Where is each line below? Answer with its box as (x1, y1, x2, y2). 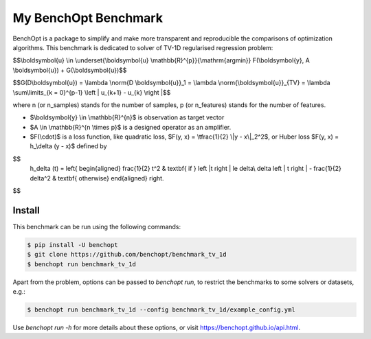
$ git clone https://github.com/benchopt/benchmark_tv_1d (27, 250, 227, 259)
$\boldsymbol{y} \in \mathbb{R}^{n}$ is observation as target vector (30, 113, 225, 121)
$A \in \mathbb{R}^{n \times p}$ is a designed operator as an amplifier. (30, 123, 232, 131)
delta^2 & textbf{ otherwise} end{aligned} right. (30, 174, 164, 182)
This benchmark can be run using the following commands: (12, 222, 181, 231)
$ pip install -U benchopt (27, 241, 118, 248)
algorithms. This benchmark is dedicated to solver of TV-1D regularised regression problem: (12, 43, 273, 51)
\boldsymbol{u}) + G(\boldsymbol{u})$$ (12, 66, 127, 74)
